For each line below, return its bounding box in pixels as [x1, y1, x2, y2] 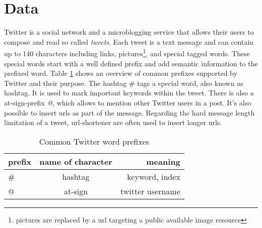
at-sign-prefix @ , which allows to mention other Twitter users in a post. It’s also [4, 97, 251, 107]
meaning [146, 155, 180, 167]
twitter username [120, 185, 180, 197]
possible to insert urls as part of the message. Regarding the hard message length [4, 107, 255, 118]
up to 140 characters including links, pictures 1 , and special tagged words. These [4, 47, 250, 58]
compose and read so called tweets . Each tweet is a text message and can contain [4, 36, 254, 47]
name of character [39, 155, 112, 167]
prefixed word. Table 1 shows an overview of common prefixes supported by [4, 68, 237, 78]
